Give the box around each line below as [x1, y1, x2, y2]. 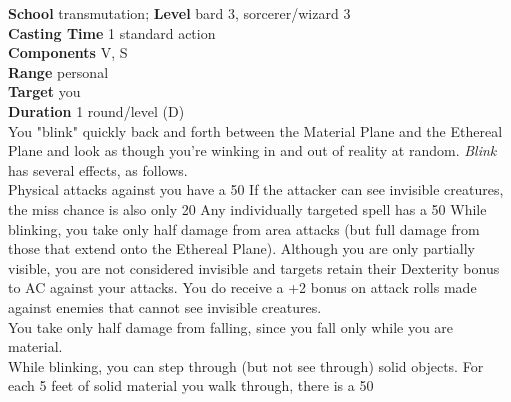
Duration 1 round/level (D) [8, 100, 185, 121]
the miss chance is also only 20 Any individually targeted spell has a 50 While [8, 198, 487, 219]
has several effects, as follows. [8, 159, 188, 180]
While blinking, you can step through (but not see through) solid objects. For [8, 355, 484, 376]
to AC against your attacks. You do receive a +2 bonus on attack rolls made [8, 277, 477, 298]
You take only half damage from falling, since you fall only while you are [8, 316, 454, 337]
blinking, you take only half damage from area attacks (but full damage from [8, 218, 480, 239]
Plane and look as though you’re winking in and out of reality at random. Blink [8, 140, 497, 161]
